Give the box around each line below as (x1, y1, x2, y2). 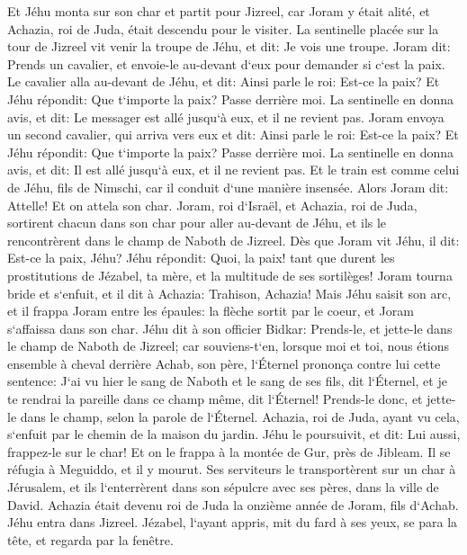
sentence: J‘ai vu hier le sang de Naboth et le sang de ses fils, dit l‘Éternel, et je (7, 371, 447, 390)
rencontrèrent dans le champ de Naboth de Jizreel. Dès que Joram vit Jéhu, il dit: (7, 230, 460, 249)
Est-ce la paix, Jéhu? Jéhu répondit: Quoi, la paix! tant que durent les (7, 248, 395, 267)
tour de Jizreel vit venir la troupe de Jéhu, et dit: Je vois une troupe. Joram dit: (7, 37, 451, 56)
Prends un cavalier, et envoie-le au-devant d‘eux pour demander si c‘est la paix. (7, 54, 445, 73)
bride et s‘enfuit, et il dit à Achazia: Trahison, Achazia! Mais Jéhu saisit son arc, (7, 283, 452, 302)
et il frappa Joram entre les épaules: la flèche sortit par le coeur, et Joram (7, 301, 414, 320)
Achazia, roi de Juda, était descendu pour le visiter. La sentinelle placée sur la (7, 19, 439, 38)
